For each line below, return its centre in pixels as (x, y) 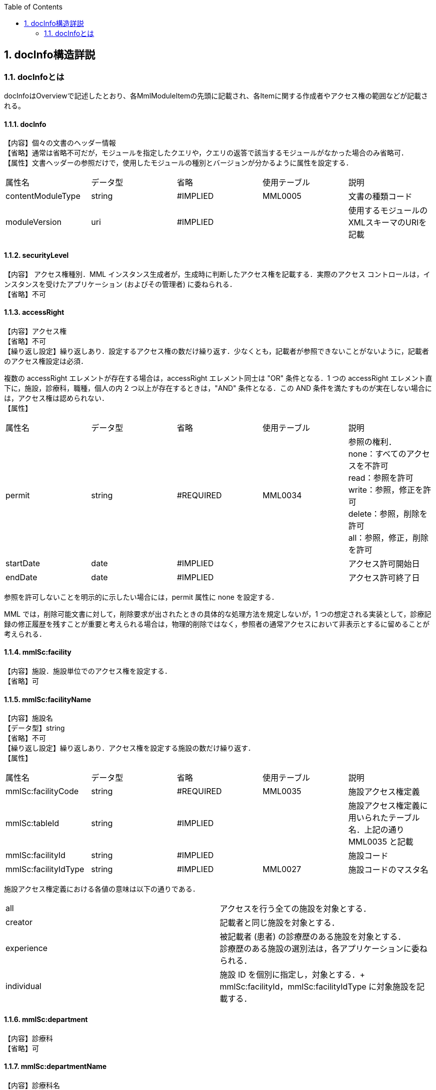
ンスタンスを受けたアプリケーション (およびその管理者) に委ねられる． (120, 284)
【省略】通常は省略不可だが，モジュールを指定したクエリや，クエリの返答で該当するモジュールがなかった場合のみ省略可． (206, 153)
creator (19, 922)
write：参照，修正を (386, 490)
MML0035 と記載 (381, 842)
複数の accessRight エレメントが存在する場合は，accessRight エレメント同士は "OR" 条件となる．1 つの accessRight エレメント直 (218, 378)
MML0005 (282, 196)
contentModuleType (43, 196)
